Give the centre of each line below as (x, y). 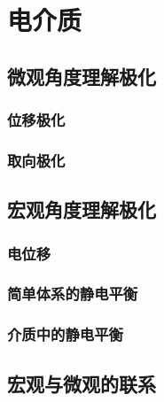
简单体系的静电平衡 (73, 294)
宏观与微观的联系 (82, 383)
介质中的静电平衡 (65, 334)
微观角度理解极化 (82, 76)
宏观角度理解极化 (82, 209)
